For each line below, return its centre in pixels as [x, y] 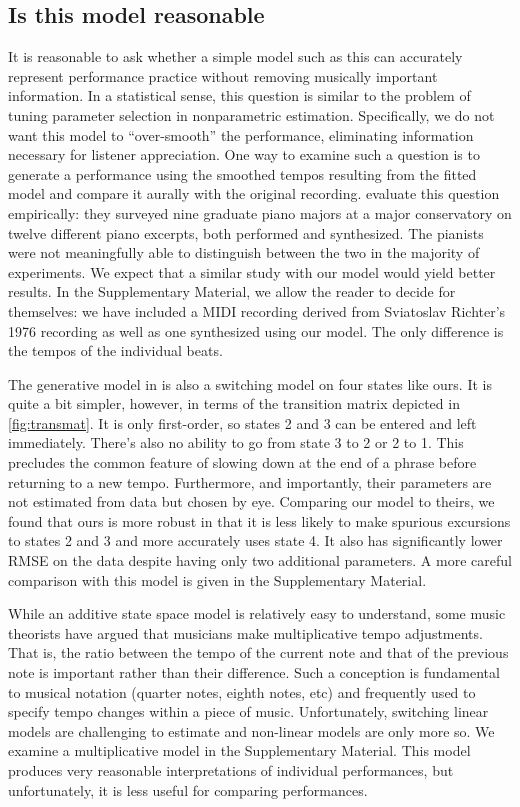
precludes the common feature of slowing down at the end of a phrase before [242, 462]
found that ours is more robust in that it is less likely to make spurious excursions [259, 520]
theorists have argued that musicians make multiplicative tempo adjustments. [245, 632]
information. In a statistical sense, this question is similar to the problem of [239, 95]
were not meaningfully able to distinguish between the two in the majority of [244, 252]
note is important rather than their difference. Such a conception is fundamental [254, 672]
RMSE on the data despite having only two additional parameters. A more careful [260, 560]
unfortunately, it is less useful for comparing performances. [188, 789]
